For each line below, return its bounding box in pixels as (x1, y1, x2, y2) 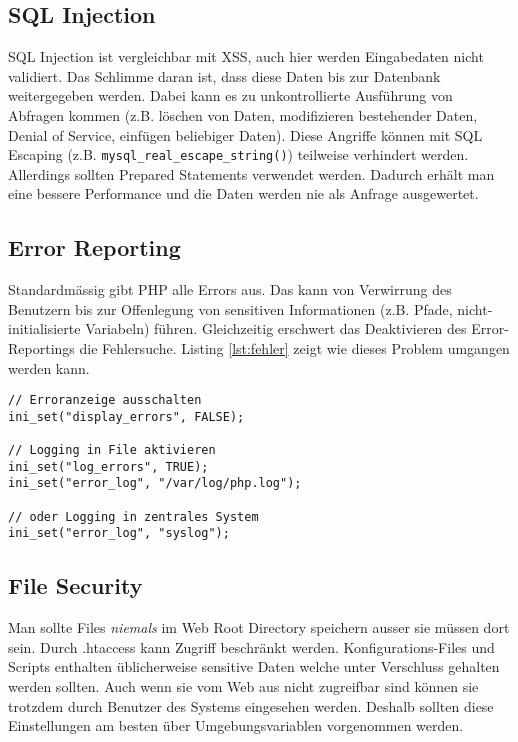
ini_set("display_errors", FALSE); (8, 409, 245, 424)
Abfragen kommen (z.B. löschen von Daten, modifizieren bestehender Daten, (8, 104, 478, 125)
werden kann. (8, 357, 90, 378)
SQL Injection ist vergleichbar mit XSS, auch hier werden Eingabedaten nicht (8, 46, 484, 67)
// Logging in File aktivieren (8, 443, 216, 458)
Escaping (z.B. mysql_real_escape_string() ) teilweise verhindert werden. (8, 144, 469, 165)
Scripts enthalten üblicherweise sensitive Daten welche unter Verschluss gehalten (8, 656, 500, 677)
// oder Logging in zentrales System (8, 509, 259, 524)
